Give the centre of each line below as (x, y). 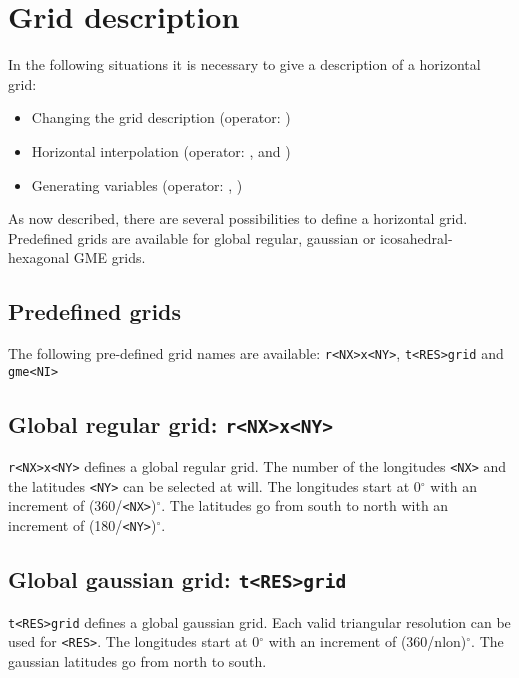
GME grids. (109, 257)
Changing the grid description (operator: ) (161, 117)
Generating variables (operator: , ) (137, 184)
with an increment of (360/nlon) (367, 641)
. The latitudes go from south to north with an (305, 505)
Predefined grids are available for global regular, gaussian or (192, 237)
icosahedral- (416, 237)
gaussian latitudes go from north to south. (137, 660)
